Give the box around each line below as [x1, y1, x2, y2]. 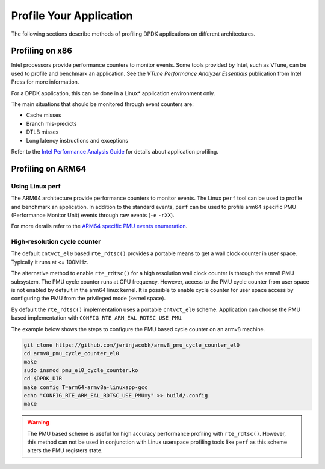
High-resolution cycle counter [11, 238, 101, 246]
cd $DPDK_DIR [23, 375, 63, 382]
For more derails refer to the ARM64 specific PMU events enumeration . [11, 223, 188, 230]
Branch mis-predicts [26, 120, 77, 127]
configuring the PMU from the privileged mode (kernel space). [11, 295, 166, 302]
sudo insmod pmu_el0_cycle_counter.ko [23, 367, 138, 373]
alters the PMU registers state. [27, 447, 103, 454]
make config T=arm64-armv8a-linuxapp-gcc [23, 384, 148, 391]
